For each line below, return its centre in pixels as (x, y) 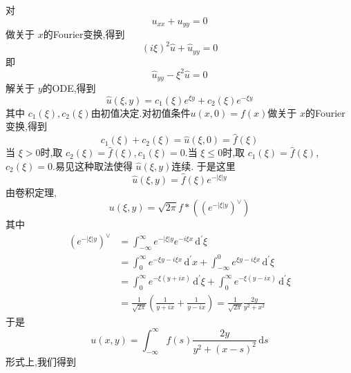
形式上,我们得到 (41, 361)
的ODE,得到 (69, 88)
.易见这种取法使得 (93, 165)
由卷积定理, (31, 192)
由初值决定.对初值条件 (141, 112)
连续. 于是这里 (203, 165)
